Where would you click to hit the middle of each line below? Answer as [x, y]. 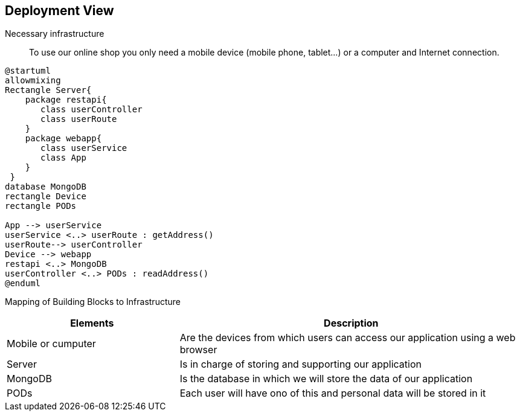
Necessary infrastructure [55, 34]
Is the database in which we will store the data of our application [326, 379]
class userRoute [79, 119]
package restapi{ [66, 100]
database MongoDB [46, 187]
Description [351, 323]
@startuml [28, 71]
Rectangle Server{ [48, 90]
